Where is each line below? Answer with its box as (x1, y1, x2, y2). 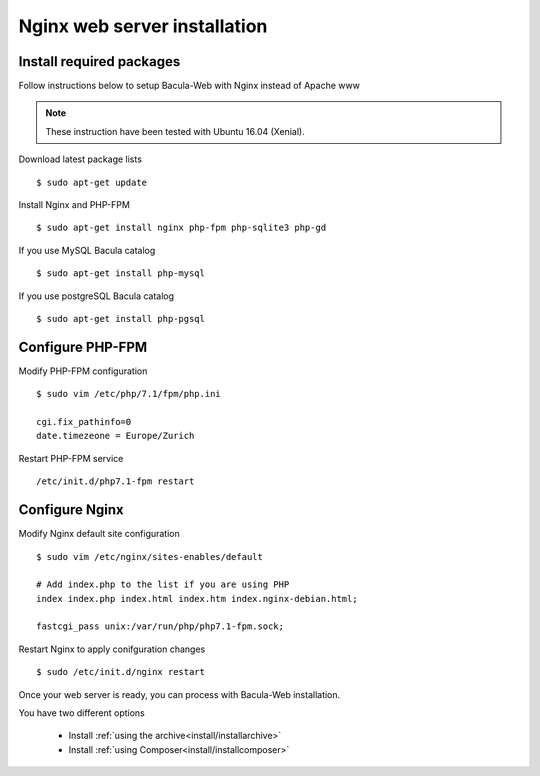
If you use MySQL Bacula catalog (18, 244, 156, 256)
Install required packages (18, 53, 181, 70)
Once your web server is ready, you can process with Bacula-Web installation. (18, 688, 341, 700)
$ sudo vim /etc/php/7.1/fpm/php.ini (36, 388, 222, 400)
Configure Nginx (18, 501, 124, 519)
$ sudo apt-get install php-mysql (36, 268, 205, 279)
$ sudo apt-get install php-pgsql (36, 313, 205, 324)
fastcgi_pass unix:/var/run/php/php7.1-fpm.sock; (36, 621, 285, 632)
